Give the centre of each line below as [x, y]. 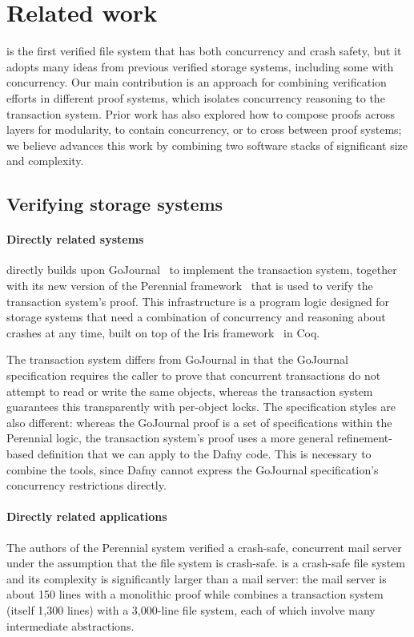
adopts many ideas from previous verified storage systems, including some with [200, 66]
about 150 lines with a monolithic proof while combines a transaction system [195, 594]
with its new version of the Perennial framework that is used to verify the [190, 286]
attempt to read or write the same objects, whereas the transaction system [190, 391]
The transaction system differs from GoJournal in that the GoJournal [177, 359]
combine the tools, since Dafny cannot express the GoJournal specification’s [193, 469]
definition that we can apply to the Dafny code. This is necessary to [204, 453]
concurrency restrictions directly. [86, 485]
